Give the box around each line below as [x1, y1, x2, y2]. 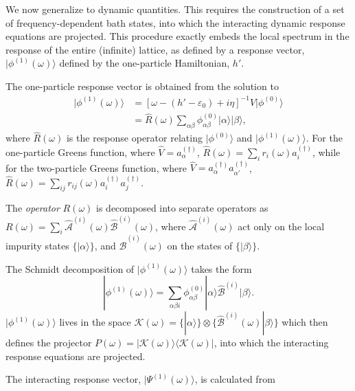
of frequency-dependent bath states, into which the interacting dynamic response [5, 15, 345, 30]
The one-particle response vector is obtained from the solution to [5, 78, 279, 93]
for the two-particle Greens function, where [5, 160, 187, 175]
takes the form [191, 261, 252, 276]
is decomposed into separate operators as [96, 201, 268, 215]
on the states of [167, 238, 233, 253]
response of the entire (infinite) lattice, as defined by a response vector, [5, 42, 305, 56]
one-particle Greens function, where [5, 144, 155, 159]
